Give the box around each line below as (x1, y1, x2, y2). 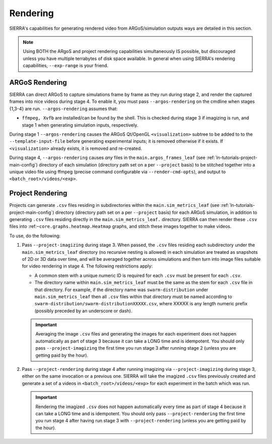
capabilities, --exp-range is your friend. (23, 63, 108, 69)
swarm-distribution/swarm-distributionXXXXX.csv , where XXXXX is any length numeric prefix (34, 301, 248, 307)
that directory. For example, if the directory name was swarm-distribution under (34, 287, 209, 293)
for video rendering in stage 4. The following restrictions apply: (22, 263, 153, 269)
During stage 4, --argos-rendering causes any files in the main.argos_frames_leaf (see (9, 154, 206, 161)
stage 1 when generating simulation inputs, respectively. (22, 122, 139, 128)
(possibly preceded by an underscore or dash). (34, 308, 132, 314)
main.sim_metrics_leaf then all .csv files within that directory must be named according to (34, 293, 232, 300)
